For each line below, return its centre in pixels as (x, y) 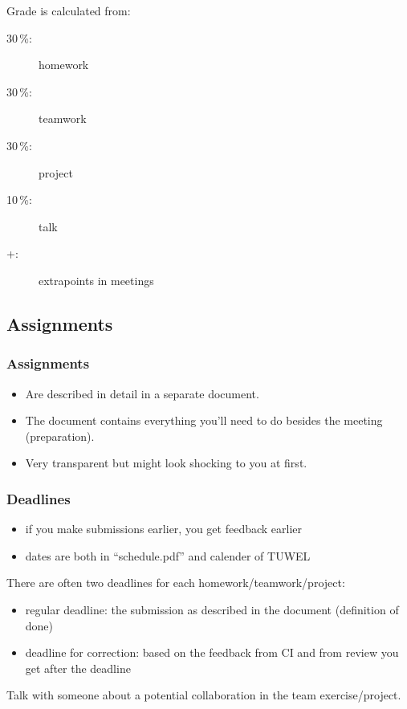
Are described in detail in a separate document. (142, 393)
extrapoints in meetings (96, 280)
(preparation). (60, 436)
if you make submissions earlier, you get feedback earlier (164, 529)
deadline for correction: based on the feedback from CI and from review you (212, 652)
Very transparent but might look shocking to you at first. (166, 463)
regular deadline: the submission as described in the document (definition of (212, 609)
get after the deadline (78, 668)
